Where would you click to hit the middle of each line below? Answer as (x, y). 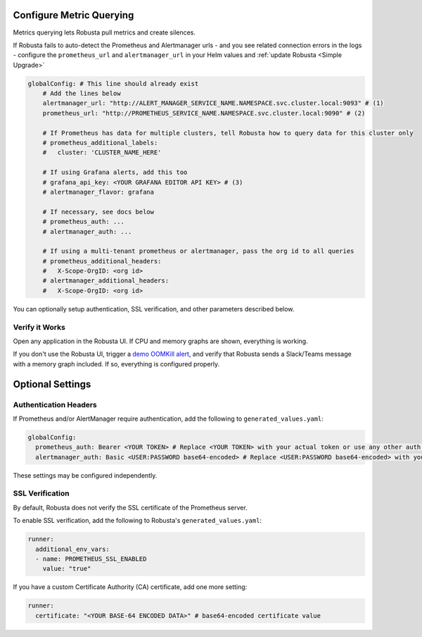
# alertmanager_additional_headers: (105, 281)
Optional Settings (52, 384)
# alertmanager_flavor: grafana (98, 192)
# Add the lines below (82, 94)
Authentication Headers (55, 404)
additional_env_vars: (73, 549)
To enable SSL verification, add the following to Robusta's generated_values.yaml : (138, 521)
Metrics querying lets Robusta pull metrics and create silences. (104, 32)
